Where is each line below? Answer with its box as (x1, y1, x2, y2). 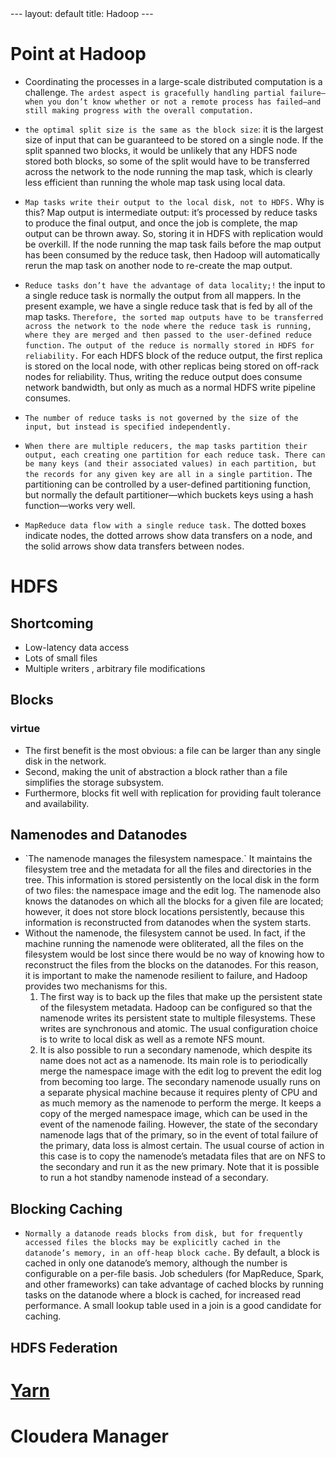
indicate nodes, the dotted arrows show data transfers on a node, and (24, 529, 313, 541)
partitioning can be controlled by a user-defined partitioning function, (24, 478, 312, 490)
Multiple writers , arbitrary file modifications (24, 662, 206, 674)
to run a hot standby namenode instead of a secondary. (39, 1172, 269, 1184)
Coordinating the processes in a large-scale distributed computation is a (24, 75, 323, 87)
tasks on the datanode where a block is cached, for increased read (24, 1289, 302, 1301)
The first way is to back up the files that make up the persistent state (39, 991, 323, 1003)
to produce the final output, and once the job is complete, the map (24, 217, 298, 229)
